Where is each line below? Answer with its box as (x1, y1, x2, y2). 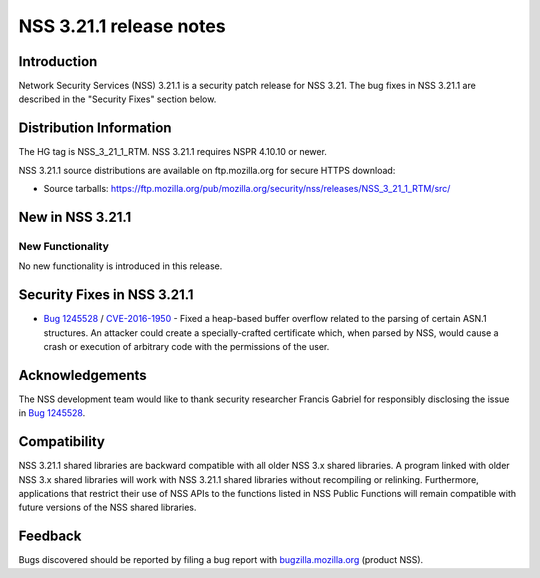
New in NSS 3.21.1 (18, 208, 132, 225)
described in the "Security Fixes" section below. (18, 93, 217, 105)
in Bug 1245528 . (18, 407, 86, 419)
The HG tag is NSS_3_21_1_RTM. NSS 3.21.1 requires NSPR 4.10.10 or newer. (18, 146, 327, 158)
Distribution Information (18, 120, 172, 137)
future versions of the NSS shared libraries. (18, 501, 197, 514)
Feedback (18, 528, 82, 545)
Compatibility (18, 433, 105, 450)
